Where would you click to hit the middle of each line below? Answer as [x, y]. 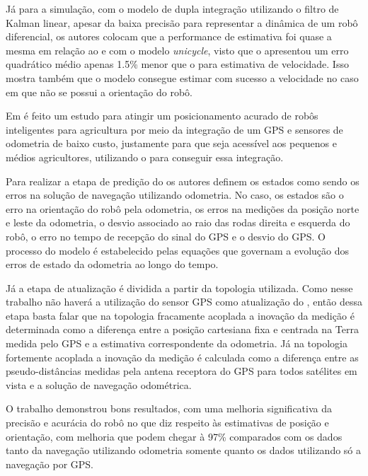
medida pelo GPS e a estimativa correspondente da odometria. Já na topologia [177, 343]
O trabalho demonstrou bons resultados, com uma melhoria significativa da [169, 408]
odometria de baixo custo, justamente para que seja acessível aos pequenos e [172, 143]
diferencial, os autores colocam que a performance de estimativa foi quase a [169, 36]
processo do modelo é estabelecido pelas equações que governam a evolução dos [178, 250]
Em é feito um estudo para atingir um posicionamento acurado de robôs [162, 116]
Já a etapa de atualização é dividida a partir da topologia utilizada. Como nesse [179, 288]
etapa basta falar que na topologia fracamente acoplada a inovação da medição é [180, 315]
